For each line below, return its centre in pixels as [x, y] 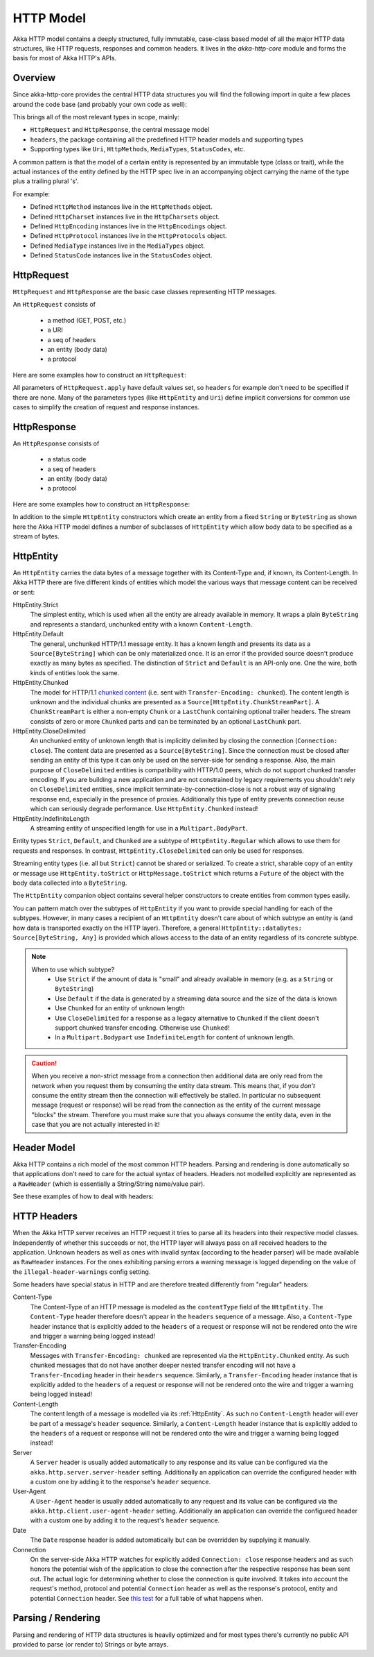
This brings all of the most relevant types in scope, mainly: [96, 117]
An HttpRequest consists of [54, 305]
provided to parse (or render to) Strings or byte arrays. [91, 1644]
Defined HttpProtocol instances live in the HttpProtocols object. [128, 236]
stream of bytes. [36, 536]
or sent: [24, 592]
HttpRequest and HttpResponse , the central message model [120, 130]
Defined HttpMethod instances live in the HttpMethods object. [121, 207]
